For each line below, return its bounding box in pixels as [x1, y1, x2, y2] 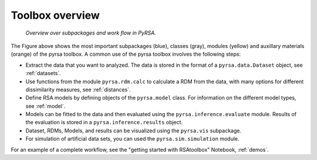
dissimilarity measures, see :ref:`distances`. [25, 86, 131, 93]
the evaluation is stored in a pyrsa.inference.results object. [25, 119, 183, 126]
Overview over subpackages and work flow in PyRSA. [25, 29, 157, 36]
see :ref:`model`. [25, 103, 66, 110]
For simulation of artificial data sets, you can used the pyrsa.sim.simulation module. [25, 135, 240, 142]
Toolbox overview [11, 9, 100, 22]
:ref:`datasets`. [25, 70, 61, 77]
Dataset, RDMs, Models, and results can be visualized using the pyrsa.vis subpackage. [25, 127, 242, 134]
